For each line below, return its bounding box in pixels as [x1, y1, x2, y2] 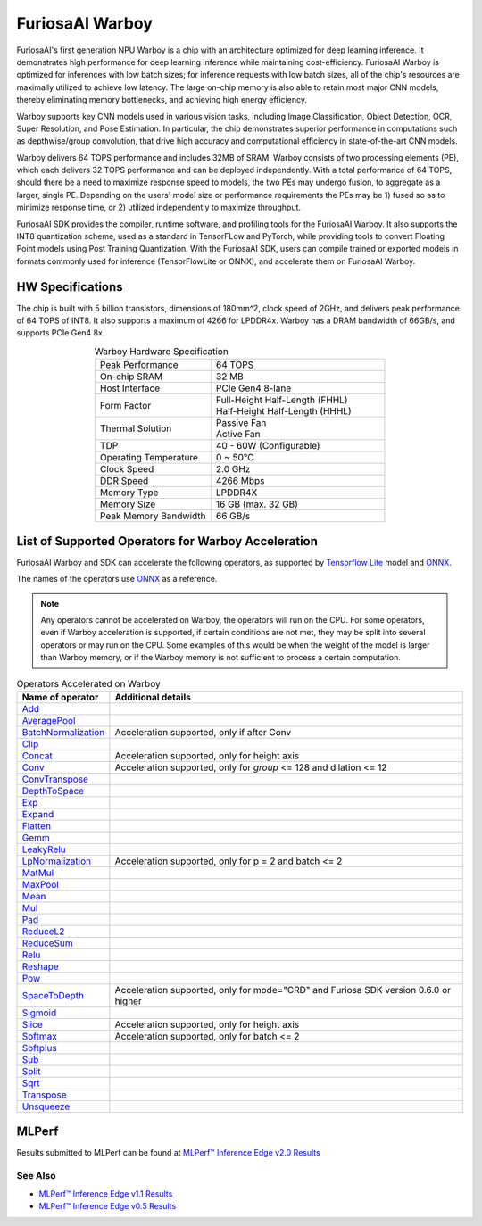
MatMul [21, 866, 54, 879]
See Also [16, 1170, 56, 1182]
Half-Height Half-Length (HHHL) [215, 405, 352, 418]
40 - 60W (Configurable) [215, 440, 320, 452]
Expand [21, 808, 54, 820]
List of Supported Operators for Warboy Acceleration [16, 534, 319, 549]
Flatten [21, 819, 52, 832]
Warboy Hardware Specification [94, 345, 229, 358]
